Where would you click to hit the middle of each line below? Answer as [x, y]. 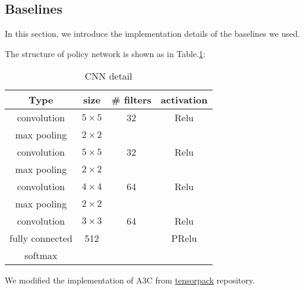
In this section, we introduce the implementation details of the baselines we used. [153, 34]
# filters [131, 100]
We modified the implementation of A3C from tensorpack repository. [130, 280]
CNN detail [108, 76]
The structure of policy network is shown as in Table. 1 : [105, 53]
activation [184, 100]
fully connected [41, 238]
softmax [41, 256]
